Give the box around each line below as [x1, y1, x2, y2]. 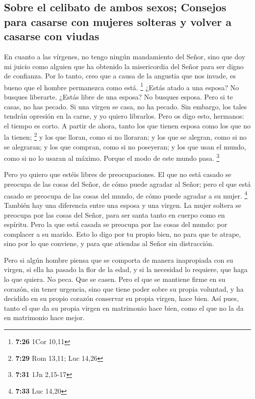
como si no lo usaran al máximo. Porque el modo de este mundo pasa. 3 [4, 151, 220, 163]
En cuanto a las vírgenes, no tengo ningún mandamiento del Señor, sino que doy [4, 51, 246, 61]
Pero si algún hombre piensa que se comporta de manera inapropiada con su [4, 254, 233, 265]
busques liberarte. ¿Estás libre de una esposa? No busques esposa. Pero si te [4, 92, 233, 102]
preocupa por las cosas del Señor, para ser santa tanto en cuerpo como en [4, 209, 225, 220]
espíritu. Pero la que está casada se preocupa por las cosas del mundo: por [4, 219, 228, 229]
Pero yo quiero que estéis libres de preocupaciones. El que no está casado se [4, 169, 231, 179]
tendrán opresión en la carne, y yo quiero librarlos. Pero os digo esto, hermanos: [4, 111, 244, 121]
